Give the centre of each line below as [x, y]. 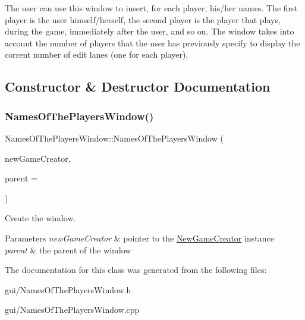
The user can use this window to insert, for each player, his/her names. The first [152, 8]
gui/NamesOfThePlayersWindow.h [68, 289]
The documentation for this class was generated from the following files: [136, 270]
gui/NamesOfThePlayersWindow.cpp [72, 310]
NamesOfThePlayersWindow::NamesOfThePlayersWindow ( [114, 138]
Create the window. [40, 218]
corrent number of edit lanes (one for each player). [97, 54]
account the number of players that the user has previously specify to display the [152, 43]
